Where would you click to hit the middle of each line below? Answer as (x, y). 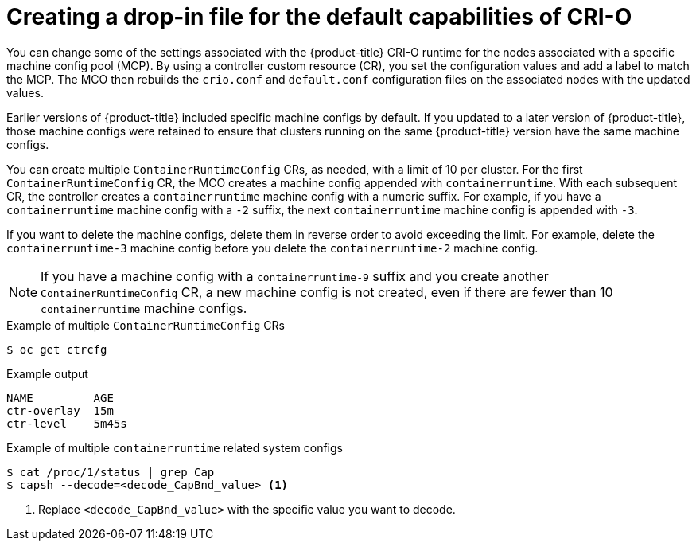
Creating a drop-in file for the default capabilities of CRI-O (319, 17)
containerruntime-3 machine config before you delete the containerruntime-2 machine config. (272, 248)
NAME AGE (60, 398)
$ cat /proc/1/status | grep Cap (111, 472)
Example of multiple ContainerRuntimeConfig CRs (146, 325)
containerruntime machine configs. (144, 308)
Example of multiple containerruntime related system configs (175, 447)
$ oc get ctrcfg (57, 349)
